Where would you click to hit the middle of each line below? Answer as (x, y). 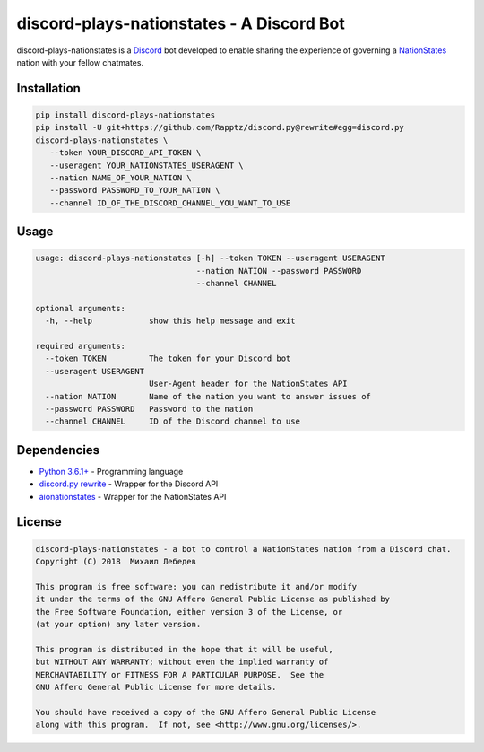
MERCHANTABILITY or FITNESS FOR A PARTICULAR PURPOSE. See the (180, 674)
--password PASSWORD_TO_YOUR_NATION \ (135, 190)
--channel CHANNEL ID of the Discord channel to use (173, 421)
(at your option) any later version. (118, 624)
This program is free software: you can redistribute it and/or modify (196, 586)
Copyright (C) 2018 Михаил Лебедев (116, 562)
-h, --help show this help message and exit (170, 321)
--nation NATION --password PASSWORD (279, 271)
